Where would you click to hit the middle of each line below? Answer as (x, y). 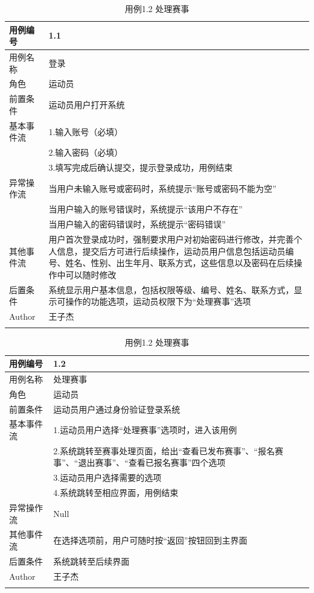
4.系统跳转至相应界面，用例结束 (116, 493)
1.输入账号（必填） (86, 131)
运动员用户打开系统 (87, 105)
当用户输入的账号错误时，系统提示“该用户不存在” (146, 209)
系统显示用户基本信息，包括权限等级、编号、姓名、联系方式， (171, 289)
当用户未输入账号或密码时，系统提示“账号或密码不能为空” (162, 188)
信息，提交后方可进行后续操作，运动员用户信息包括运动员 (171, 251)
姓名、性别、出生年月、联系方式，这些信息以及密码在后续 (180, 263)
